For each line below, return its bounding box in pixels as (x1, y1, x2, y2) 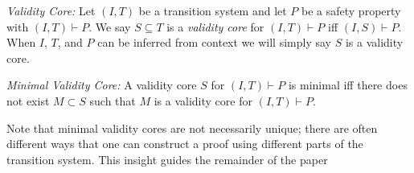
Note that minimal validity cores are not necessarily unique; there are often (6, 119, 378, 136)
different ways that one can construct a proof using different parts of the (6, 135, 363, 152)
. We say (88, 18, 131, 35)
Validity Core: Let (6, 2, 96, 19)
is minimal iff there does (288, 76, 408, 93)
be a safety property (301, 2, 401, 19)
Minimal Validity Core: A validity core (6, 76, 197, 93)
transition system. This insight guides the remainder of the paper (6, 150, 328, 167)
